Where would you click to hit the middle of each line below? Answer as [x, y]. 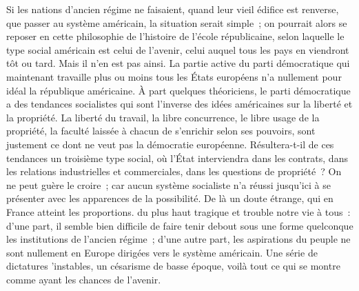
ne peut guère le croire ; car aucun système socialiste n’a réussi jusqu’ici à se [168, 184]
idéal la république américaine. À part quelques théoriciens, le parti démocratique [178, 90]
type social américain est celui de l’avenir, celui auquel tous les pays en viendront [178, 49]
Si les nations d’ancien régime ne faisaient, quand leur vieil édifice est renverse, [173, 9]
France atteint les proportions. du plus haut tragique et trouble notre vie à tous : [178, 211]
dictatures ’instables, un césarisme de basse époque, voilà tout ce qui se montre [173, 266]
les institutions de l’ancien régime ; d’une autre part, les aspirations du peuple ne [178, 239]
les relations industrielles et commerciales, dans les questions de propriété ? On [174, 171]
